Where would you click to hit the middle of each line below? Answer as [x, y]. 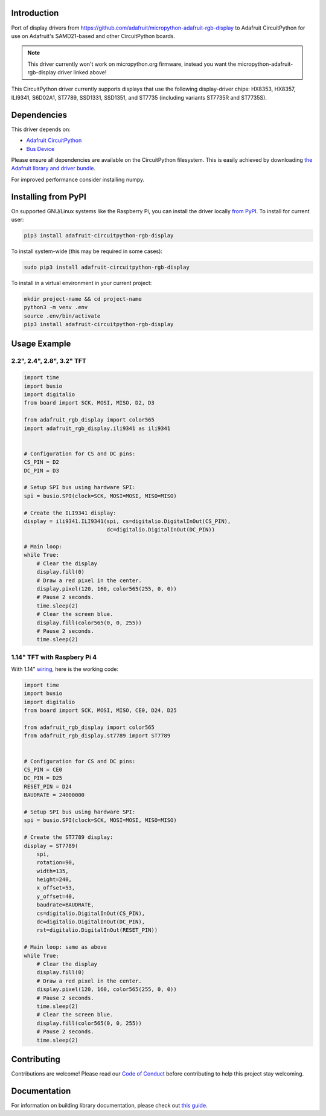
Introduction [35, 13]
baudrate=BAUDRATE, [66, 905]
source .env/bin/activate [62, 316]
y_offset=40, [56, 896]
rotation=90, [56, 863]
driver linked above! [82, 72]
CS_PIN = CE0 [43, 770]
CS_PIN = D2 [42, 462]
